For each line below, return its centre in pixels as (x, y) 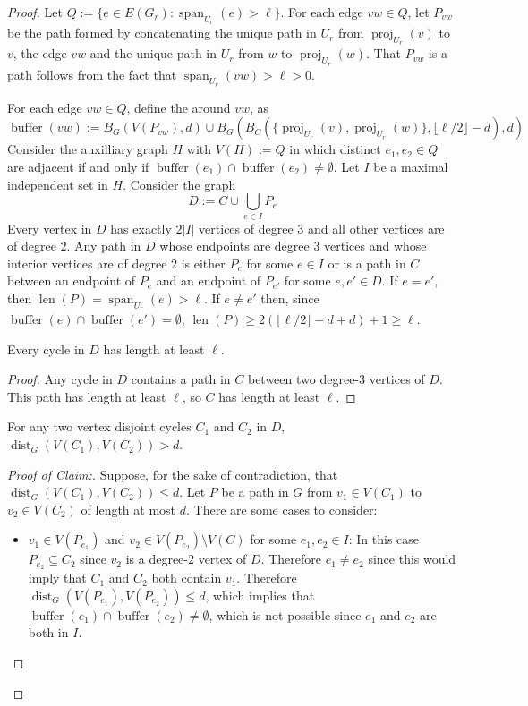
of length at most (128, 509)
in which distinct (335, 149)
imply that (57, 578)
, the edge (40, 53)
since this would (412, 559)
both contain (187, 578)
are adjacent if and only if (78, 166)
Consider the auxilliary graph (88, 149)
